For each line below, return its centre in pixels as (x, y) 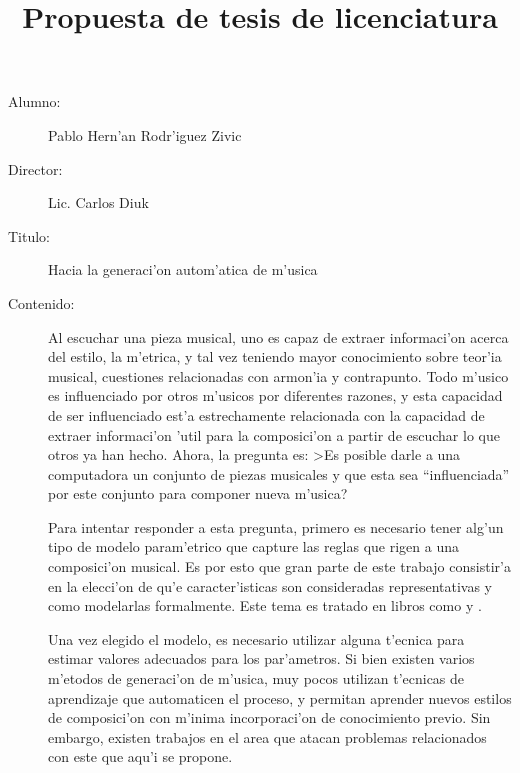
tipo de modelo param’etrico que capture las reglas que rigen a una (254, 546)
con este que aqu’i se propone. (140, 756)
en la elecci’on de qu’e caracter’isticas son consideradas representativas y (270, 585)
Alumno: (34, 101)
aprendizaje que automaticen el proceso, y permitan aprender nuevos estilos (280, 697)
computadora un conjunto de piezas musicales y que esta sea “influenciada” (279, 473)
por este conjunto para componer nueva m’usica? (198, 493)
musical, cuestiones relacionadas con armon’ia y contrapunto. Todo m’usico (278, 375)
